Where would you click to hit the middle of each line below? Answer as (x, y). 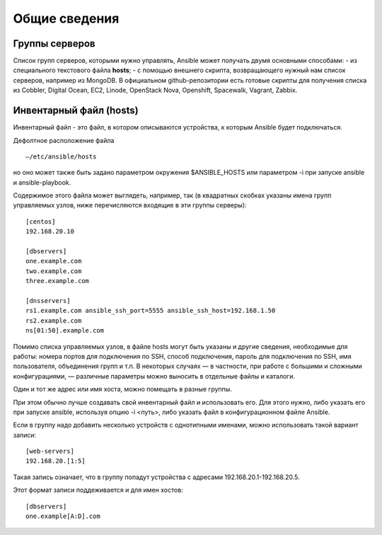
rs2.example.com (54, 321)
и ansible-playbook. (42, 182)
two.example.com (54, 271)
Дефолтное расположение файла (64, 140)
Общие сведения (66, 18)
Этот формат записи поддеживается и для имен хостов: (98, 490)
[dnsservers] (48, 301)
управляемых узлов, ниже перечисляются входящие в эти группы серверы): (130, 205)
